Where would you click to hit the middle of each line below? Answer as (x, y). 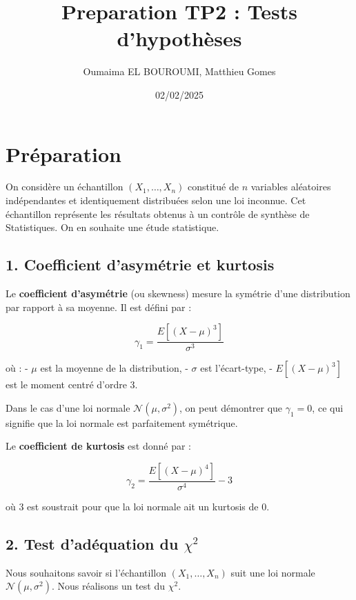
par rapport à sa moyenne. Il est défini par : (99, 307)
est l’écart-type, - (236, 368)
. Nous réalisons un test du (108, 586)
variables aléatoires (291, 187)
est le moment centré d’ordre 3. (72, 384)
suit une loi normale (273, 572)
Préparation (63, 153)
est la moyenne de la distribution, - (114, 368)
